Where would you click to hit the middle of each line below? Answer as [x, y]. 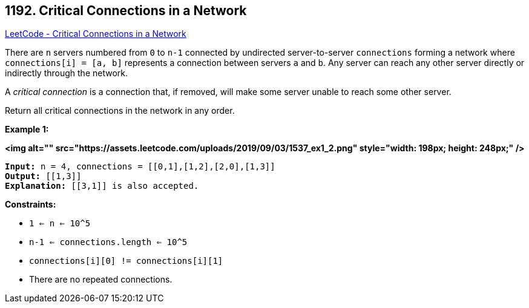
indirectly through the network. [67, 73]
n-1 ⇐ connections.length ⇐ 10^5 [108, 242]
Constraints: [31, 205]
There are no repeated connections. [101, 280]
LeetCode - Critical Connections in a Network [96, 34]
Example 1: [27, 129]
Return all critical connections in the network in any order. [120, 111]
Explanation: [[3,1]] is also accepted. [102, 186]
